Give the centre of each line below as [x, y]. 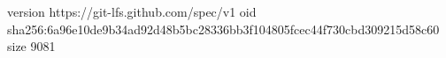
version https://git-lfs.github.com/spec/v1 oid [132, 11]
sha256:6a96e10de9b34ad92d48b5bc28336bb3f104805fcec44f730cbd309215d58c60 [223, 29]
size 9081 [31, 46]
